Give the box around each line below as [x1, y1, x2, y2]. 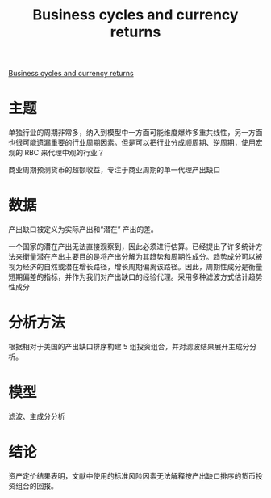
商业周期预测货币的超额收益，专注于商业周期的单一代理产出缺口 [8, 165, 220, 175]
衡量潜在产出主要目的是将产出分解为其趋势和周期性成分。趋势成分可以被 [22, 252, 263, 262]
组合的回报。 [15, 481, 58, 491]
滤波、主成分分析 [8, 411, 65, 421]
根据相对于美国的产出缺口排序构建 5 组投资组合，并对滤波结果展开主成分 [8, 342, 250, 351]
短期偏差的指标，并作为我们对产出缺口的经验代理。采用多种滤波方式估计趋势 [8, 272, 263, 282]
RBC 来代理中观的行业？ [23, 148, 105, 158]
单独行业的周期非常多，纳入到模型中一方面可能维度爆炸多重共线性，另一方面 [8, 128, 263, 137]
